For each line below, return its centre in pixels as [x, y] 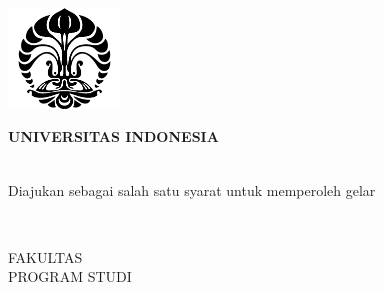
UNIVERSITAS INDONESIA [113, 136]
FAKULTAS [45, 256]
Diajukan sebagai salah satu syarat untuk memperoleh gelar [192, 189]
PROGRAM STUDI [70, 276]
